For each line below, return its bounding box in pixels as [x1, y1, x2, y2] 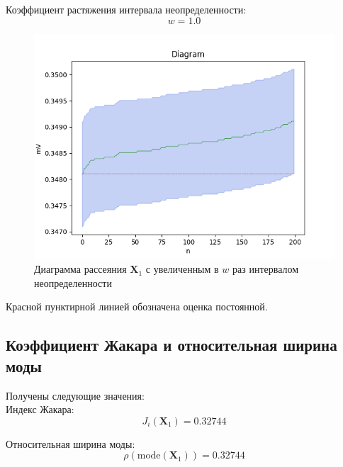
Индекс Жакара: [6, 402, 74, 417]
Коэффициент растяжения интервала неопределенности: [6, 2, 247, 16]
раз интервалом [232, 261, 299, 276]
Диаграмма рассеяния [34, 261, 127, 276]
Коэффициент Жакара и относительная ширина [6, 334, 337, 356]
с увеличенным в [145, 261, 219, 276]
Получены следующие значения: [6, 388, 145, 403]
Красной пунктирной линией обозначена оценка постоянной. [6, 299, 268, 314]
